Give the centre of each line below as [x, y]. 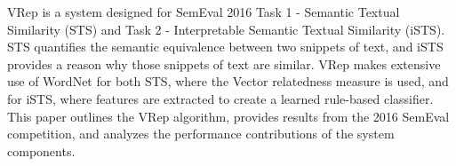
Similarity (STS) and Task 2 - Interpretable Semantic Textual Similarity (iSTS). [226, 29]
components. [41, 150]
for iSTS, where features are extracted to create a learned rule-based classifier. [220, 98]
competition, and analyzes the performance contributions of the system [201, 134]
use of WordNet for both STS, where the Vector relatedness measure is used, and [228, 81]
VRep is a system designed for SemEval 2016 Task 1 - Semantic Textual [204, 12]
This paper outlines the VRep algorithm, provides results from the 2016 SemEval [228, 116]
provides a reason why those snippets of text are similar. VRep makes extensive [224, 63]
